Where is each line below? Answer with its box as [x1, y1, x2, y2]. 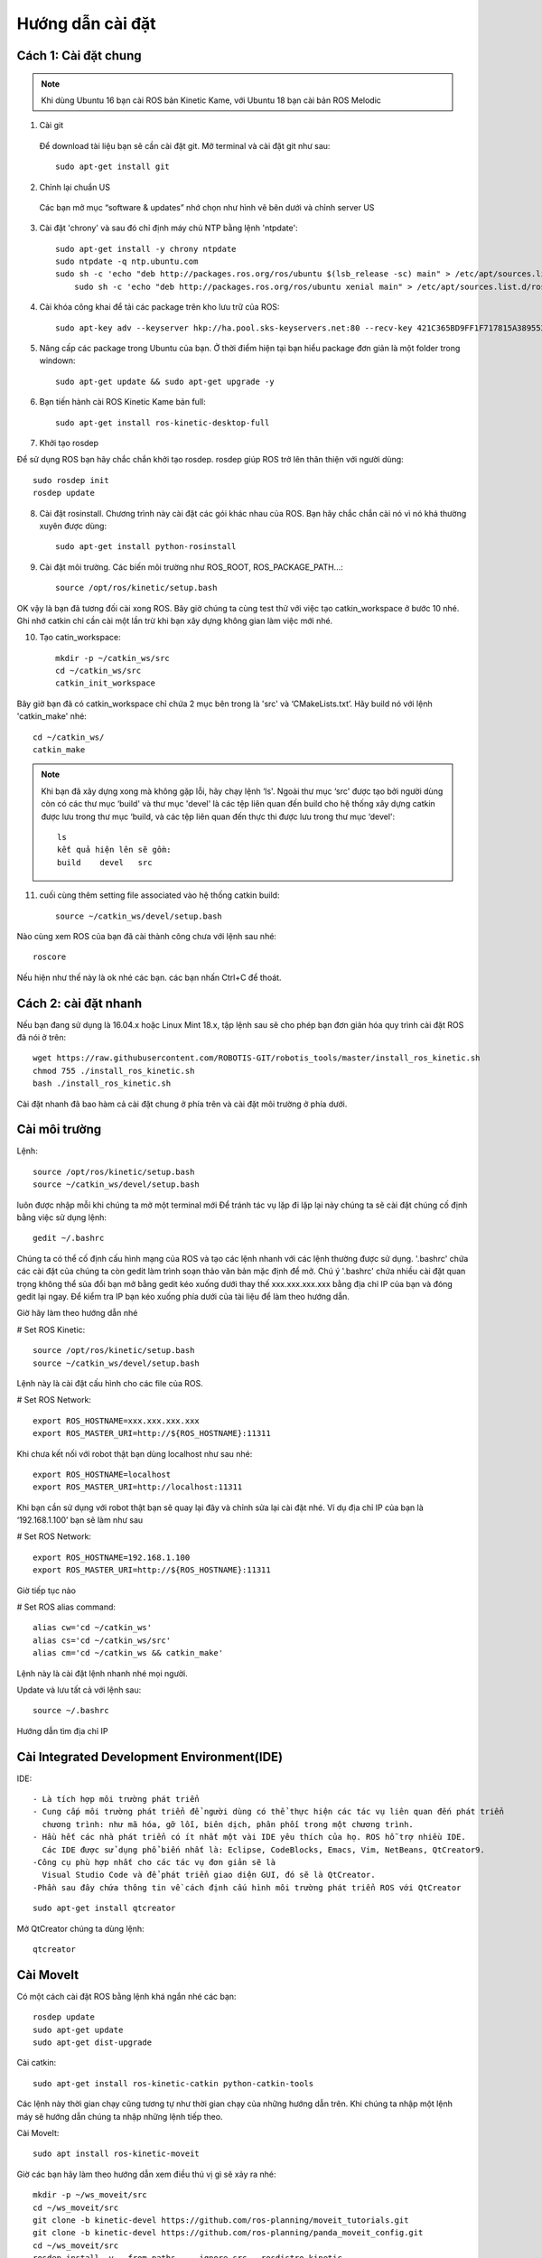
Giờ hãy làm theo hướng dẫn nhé [16, 1308, 138, 1319]
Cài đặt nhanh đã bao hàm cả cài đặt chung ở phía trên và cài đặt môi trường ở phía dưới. [16, 1098, 348, 1109]
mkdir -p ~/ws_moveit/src [33, 2190, 148, 2200]
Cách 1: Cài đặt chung [16, 48, 142, 63]
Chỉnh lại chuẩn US [39, 182, 110, 192]
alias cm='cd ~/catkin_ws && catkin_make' [33, 1648, 224, 1658]
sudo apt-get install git [55, 162, 171, 172]
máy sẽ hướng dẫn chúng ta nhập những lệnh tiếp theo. [16, 2111, 223, 2122]
